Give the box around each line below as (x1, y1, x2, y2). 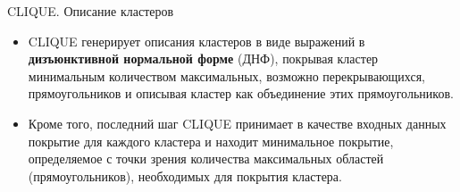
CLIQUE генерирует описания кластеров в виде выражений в (28, 31, 365, 50)
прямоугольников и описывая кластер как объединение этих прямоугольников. (28, 84, 454, 103)
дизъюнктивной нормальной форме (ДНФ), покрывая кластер (28, 49, 379, 68)
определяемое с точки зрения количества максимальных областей (28, 149, 384, 168)
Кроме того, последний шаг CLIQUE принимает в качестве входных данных (28, 113, 447, 132)
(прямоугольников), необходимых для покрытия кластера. (28, 166, 342, 185)
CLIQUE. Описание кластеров (7, 2, 174, 20)
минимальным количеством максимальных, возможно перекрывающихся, (28, 66, 426, 85)
